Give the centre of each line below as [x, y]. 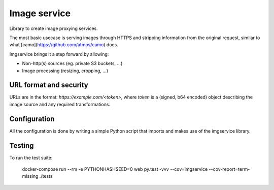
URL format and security [49, 85]
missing [30, 176]
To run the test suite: [31, 157]
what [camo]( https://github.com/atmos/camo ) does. [64, 45]
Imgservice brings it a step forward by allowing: [59, 54]
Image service [40, 13]
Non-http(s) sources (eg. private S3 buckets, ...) [72, 64]
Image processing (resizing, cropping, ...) [65, 71]
